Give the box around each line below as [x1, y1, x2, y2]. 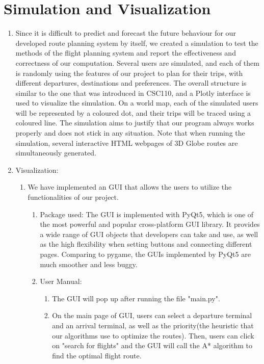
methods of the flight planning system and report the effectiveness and [15, 47, 236, 58]
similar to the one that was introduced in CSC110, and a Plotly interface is [15, 87, 251, 98]
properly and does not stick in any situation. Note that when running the [15, 127, 245, 138]
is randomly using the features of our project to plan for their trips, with [15, 67, 243, 78]
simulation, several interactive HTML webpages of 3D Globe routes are [15, 137, 238, 148]
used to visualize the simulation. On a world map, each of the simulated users [15, 97, 258, 108]
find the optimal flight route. [52, 350, 142, 360]
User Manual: [40, 276, 82, 287]
